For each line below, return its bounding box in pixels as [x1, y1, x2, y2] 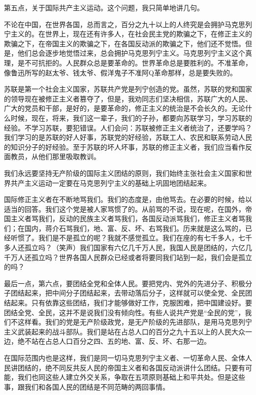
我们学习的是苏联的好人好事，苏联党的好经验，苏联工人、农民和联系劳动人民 [4, 132, 252, 142]
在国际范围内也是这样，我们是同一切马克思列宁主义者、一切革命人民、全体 [4, 353, 245, 362]
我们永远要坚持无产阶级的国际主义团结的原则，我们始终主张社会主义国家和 [4, 167, 245, 178]
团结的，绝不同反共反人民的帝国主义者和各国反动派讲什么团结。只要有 [17, 362, 245, 372]
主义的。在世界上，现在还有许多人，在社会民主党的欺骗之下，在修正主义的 [10, 29, 252, 39]
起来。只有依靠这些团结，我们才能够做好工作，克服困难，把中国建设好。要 [10, 297, 252, 308]
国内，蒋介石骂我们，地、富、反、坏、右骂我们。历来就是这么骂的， [24, 223, 245, 233]
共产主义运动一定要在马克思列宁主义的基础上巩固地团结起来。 [10, 177, 211, 188]
